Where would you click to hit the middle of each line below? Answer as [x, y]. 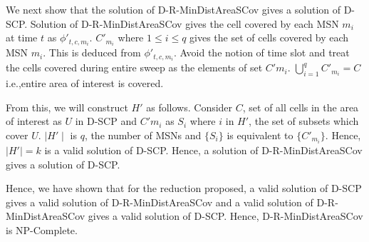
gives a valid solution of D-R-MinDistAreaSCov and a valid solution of [160, 202]
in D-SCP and [106, 121]
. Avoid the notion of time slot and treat [262, 52]
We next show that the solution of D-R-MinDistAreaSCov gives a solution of [173, 9]
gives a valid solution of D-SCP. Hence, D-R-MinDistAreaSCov [225, 216]
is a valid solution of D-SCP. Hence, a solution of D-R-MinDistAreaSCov [203, 150]
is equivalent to [260, 135]
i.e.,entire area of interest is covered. [85, 83]
